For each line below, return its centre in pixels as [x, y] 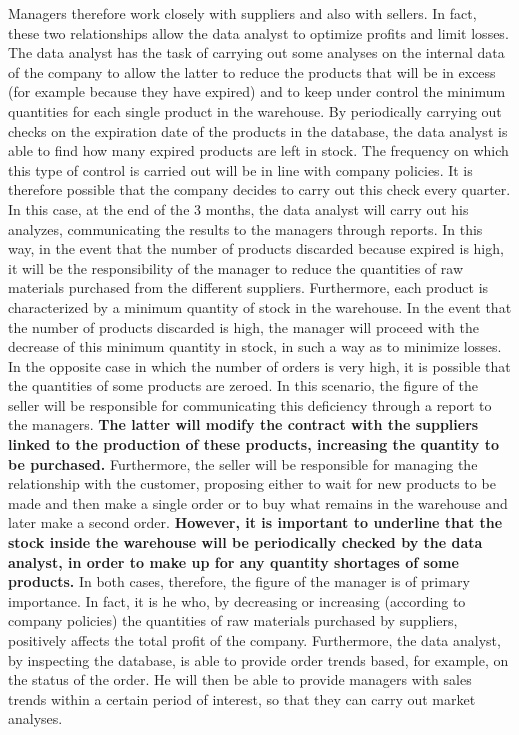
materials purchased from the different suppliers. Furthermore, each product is [248, 287]
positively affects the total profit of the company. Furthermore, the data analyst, [254, 640]
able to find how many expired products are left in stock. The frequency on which [258, 150]
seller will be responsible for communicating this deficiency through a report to [250, 404]
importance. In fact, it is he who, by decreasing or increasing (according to [237, 600]
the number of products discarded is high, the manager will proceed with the [244, 326]
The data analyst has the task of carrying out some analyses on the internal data [256, 52]
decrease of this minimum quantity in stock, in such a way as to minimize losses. [255, 346]
